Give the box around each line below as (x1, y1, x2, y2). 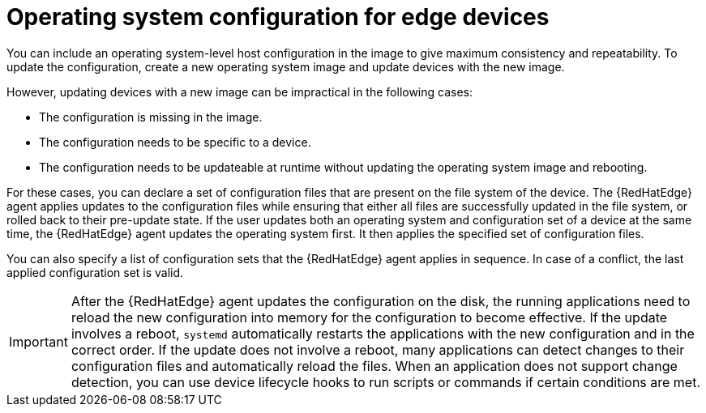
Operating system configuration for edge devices (6, 3, 550, 31)
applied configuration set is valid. (6, 265, 184, 279)
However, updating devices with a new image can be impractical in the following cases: (6, 84, 473, 99)
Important (9, 333, 68, 350)
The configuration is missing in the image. (39, 109, 263, 124)
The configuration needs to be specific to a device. (39, 134, 311, 149)
